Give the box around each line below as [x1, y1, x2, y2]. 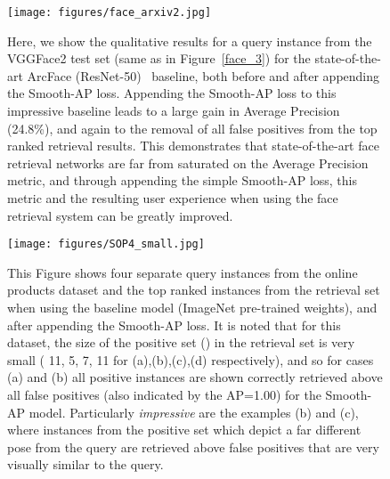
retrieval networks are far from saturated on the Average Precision [7, 153, 369, 172]
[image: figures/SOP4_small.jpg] [7, 238, 205, 251]
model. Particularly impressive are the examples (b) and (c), [28, 402, 359, 421]
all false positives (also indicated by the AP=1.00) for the [7, 386, 321, 403]
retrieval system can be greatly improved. [7, 206, 233, 224]
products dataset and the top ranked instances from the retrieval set [7, 280, 380, 299]
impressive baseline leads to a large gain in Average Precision [7, 101, 340, 120]
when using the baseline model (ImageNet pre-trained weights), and [7, 298, 378, 317]
